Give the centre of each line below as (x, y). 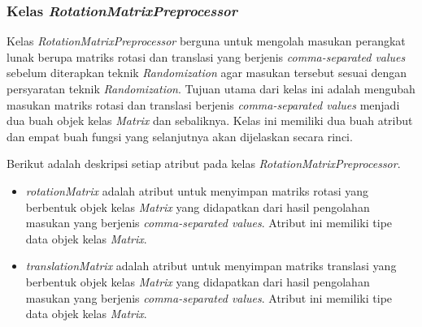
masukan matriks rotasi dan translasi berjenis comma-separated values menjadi (203, 104)
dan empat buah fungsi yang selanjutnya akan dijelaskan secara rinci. (180, 136)
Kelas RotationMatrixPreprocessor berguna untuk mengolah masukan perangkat (206, 41)
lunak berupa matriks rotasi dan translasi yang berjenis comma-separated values (206, 56)
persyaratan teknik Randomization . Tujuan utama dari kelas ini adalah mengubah (211, 88)
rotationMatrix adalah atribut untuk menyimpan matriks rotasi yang (197, 190)
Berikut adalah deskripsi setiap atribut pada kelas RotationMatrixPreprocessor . (204, 163)
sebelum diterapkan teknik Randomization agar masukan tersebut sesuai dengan (207, 73)
